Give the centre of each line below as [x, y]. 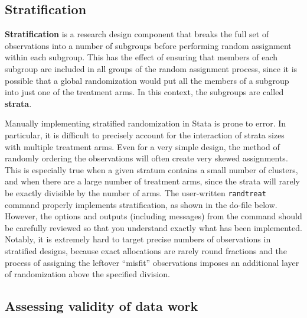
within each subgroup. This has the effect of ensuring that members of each [141, 57]
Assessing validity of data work [102, 306]
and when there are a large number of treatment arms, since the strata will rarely [152, 181]
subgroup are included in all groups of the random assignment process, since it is [151, 68]
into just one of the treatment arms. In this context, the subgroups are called [144, 92]
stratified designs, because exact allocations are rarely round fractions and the [146, 250]
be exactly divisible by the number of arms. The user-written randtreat [135, 192]
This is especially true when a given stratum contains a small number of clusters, [151, 169]
